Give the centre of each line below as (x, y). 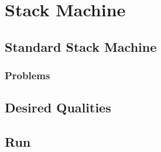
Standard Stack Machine (81, 46)
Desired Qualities (58, 107)
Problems (28, 75)
